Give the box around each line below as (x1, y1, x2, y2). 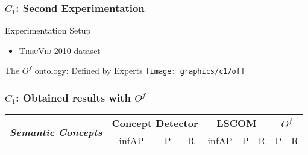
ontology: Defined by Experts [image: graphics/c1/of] (34, 64, 245, 77)
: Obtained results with (16, 90, 131, 105)
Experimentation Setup (5, 24, 91, 37)
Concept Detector (112, 116, 198, 130)
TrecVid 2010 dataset (19, 44, 101, 56)
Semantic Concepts (10, 124, 102, 139)
